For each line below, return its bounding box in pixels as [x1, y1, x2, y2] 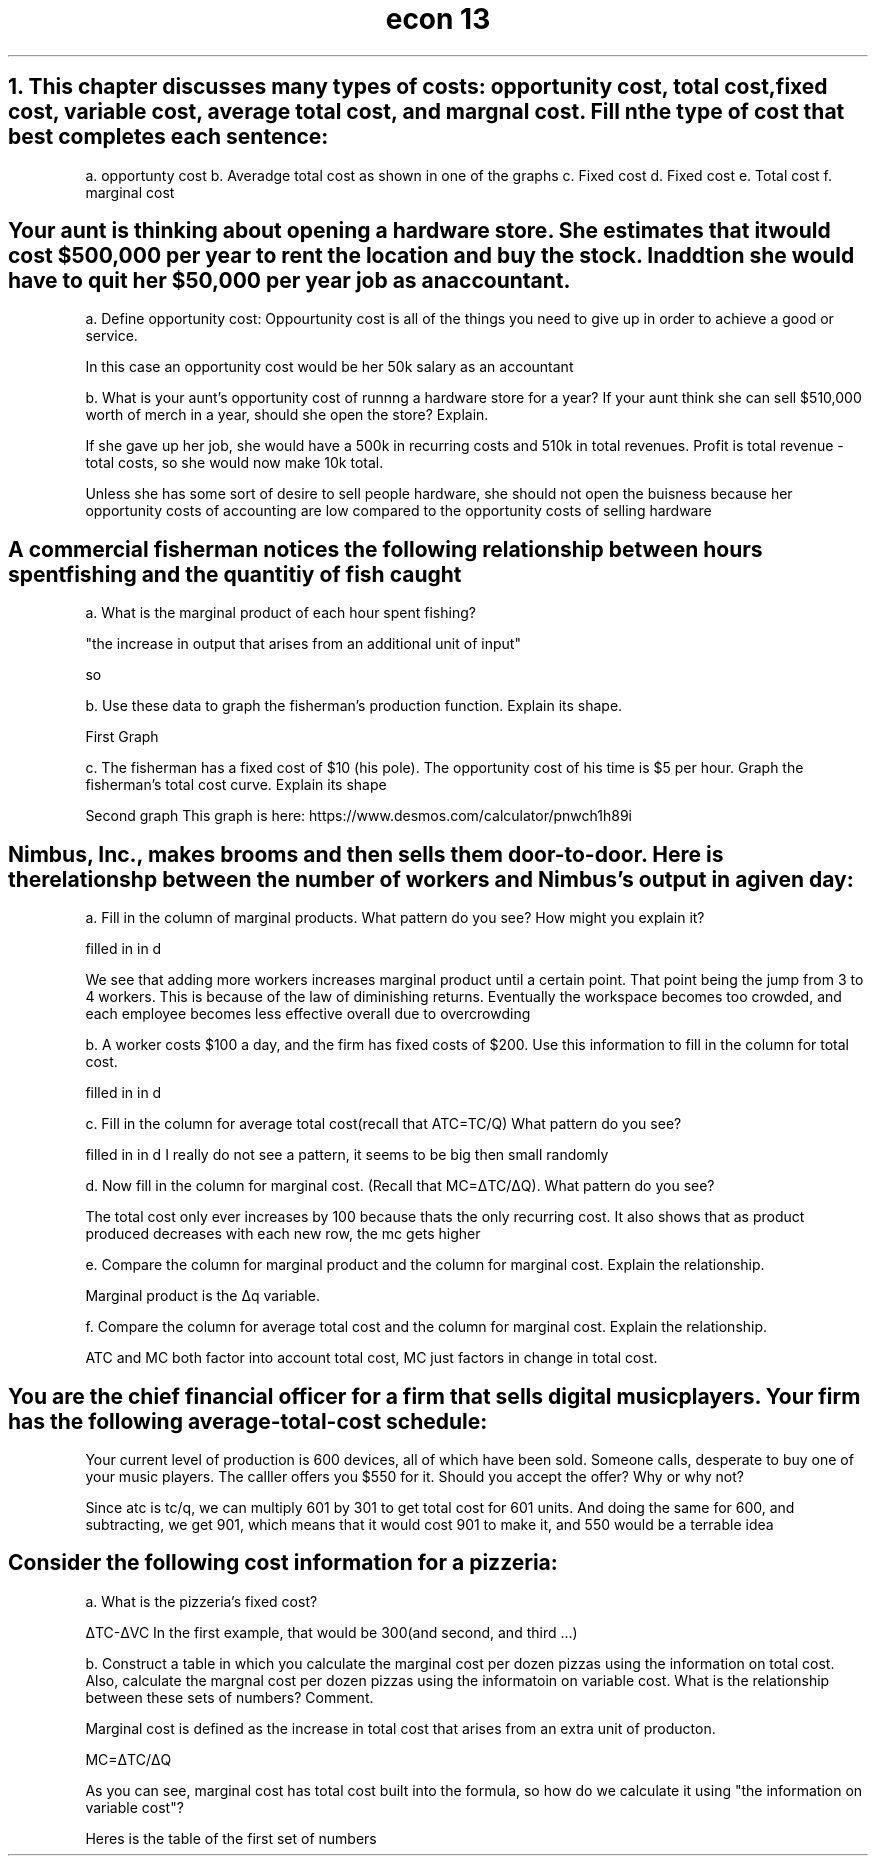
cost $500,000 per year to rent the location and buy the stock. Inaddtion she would [8, 243, 855, 269]
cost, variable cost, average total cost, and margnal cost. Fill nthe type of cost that [8, 99, 845, 125]
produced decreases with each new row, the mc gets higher [85, 1225, 481, 1243]
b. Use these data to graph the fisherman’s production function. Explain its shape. [85, 697, 623, 715]
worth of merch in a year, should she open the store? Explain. [85, 406, 489, 424]
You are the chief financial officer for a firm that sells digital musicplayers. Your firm [8, 1383, 861, 1409]
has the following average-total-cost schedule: [8, 1408, 488, 1434]
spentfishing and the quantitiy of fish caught [8, 561, 462, 587]
